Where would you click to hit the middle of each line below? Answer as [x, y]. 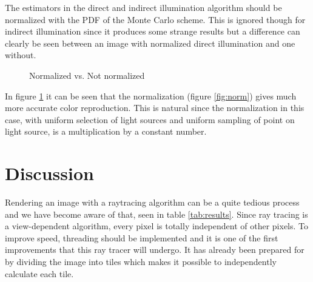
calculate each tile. [39, 273]
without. [21, 55]
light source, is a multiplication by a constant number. [106, 131]
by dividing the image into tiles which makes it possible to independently [141, 262]
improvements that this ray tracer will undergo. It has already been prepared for [155, 250]
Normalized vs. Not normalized [87, 75]
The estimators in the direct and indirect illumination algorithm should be [143, 7]
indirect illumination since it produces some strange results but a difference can [153, 31]
